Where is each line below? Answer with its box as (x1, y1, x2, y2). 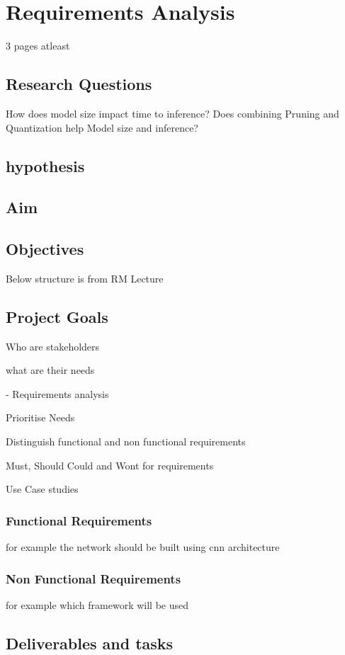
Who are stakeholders (6, 338, 100, 353)
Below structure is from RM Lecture (6, 270, 164, 285)
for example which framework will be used (6, 597, 189, 612)
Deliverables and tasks (6, 632, 174, 654)
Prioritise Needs (6, 410, 75, 425)
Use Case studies (6, 482, 79, 496)
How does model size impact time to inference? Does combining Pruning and (6, 106, 339, 120)
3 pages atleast (6, 38, 70, 53)
